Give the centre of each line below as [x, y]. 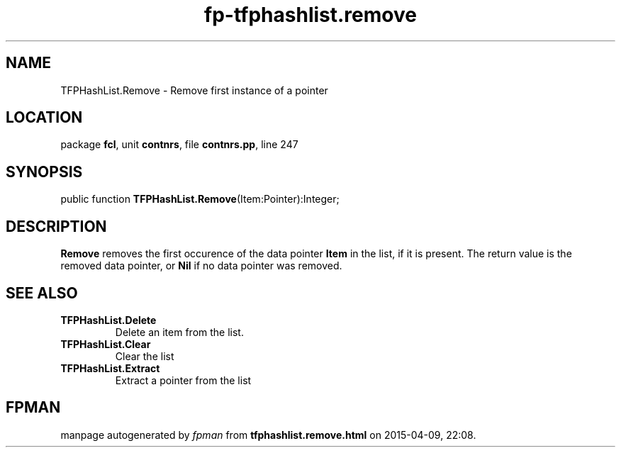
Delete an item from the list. [179, 332]
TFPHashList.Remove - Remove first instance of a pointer [194, 90]
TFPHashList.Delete [108, 320]
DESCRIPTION [56, 226]
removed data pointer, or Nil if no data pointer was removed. [201, 266]
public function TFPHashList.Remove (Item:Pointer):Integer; [200, 199]
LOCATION [44, 118]
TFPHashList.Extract [110, 368]
